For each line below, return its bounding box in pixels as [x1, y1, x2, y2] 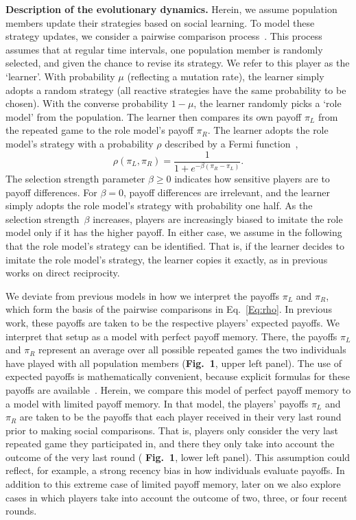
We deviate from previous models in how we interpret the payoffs [5, 288, 279, 303]
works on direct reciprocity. [5, 265, 120, 280]
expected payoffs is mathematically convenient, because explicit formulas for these [5, 369, 351, 383]
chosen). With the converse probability [5, 96, 169, 110]
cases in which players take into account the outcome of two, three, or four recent [5, 490, 348, 504]
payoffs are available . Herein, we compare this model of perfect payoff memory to [5, 382, 351, 397]
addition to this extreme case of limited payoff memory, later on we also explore [5, 477, 341, 491]
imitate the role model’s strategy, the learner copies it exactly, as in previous [5, 252, 328, 266]
